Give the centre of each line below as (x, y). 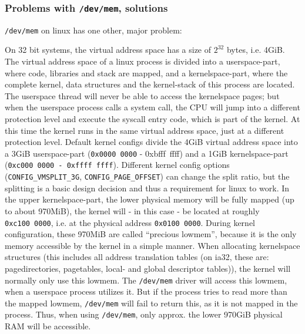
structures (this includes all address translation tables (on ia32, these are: (137, 257)
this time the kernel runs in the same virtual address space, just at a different (145, 130)
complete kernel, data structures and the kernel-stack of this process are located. (150, 84)
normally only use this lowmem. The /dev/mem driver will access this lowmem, (146, 280)
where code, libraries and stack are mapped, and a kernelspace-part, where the (146, 72)
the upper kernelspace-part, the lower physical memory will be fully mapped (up (150, 199)
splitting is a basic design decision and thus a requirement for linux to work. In (147, 188)
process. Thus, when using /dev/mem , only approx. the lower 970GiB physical (144, 314)
